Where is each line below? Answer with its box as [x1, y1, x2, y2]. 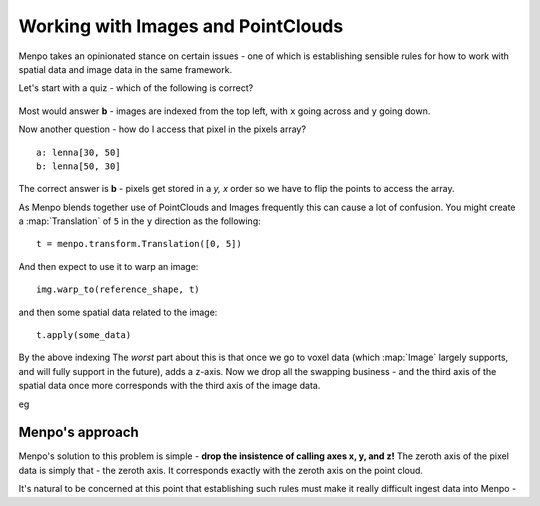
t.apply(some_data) [36, 330, 132, 341]
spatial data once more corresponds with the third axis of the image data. [18, 380, 321, 392]
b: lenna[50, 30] [36, 160, 121, 172]
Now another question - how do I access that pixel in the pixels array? [18, 123, 307, 135]
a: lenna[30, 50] [36, 146, 121, 158]
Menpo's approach [18, 424, 139, 441]
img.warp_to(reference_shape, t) [36, 284, 200, 295]
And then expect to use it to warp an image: [18, 260, 199, 272]
